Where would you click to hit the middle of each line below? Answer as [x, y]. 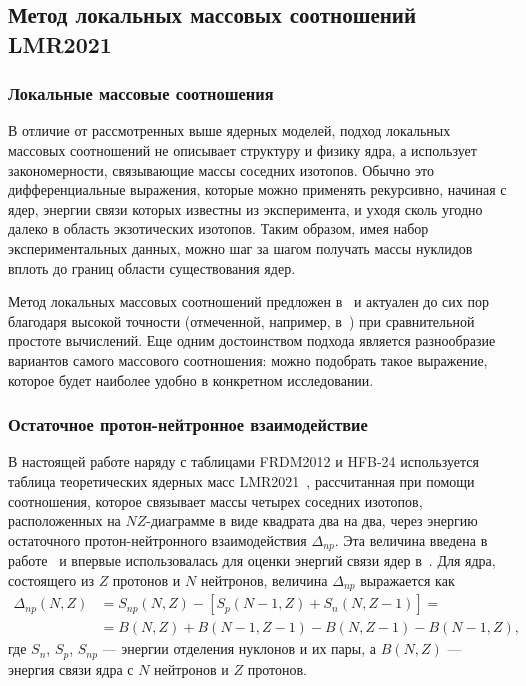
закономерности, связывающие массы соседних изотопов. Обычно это [221, 169]
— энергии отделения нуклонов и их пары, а [239, 648]
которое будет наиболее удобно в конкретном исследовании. [191, 379]
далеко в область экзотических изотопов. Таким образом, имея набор [218, 228]
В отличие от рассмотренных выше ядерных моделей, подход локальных [229, 130]
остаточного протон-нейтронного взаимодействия [157, 539]
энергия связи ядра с [71, 668]
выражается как [407, 579]
